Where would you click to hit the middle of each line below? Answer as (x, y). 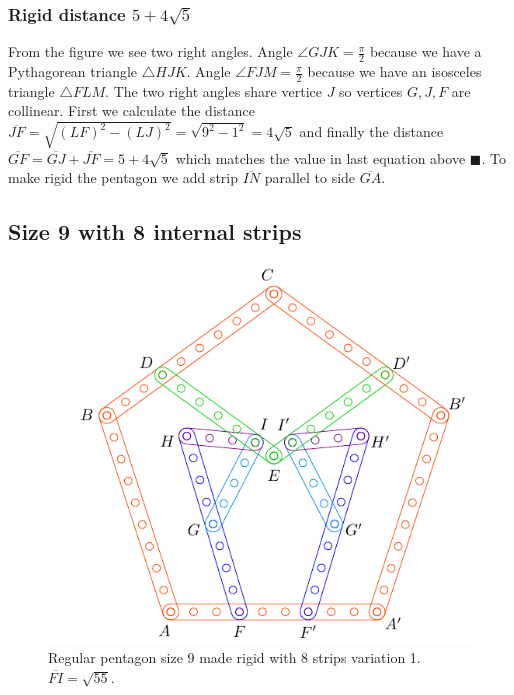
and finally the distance (371, 131)
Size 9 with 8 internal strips (155, 231)
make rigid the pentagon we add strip (123, 177)
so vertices (371, 90)
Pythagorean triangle (73, 71)
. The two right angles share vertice (213, 90)
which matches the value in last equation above (320, 157)
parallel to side (310, 177)
